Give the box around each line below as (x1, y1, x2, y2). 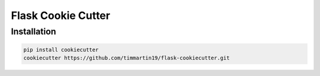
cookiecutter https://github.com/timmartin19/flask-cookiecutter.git (23, 55, 230, 62)
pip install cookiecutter (23, 46, 99, 53)
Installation (11, 26, 56, 37)
